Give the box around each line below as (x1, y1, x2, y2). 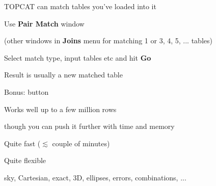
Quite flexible (4, 155, 46, 166)
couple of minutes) (52, 138, 110, 148)
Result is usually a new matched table (4, 69, 123, 80)
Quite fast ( (4, 138, 41, 148)
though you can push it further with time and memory (4, 121, 175, 131)
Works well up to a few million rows (4, 103, 117, 114)
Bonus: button (4, 86, 49, 97)
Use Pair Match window (4, 18, 85, 29)
